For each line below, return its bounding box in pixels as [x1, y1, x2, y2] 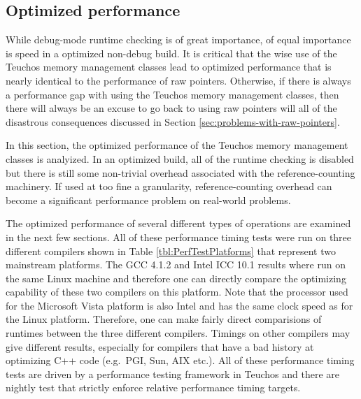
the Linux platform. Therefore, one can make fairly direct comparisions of [6, 312, 322, 326]
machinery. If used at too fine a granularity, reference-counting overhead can [6, 179, 332, 194]
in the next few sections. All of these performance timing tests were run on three [6, 229, 352, 244]
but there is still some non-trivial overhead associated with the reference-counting [6, 165, 355, 180]
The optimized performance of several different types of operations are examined [6, 216, 351, 231]
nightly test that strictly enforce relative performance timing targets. [6, 380, 301, 395]
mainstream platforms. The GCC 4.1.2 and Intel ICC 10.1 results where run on [6, 257, 346, 272]
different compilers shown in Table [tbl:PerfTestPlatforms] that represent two [6, 243, 336, 258]
